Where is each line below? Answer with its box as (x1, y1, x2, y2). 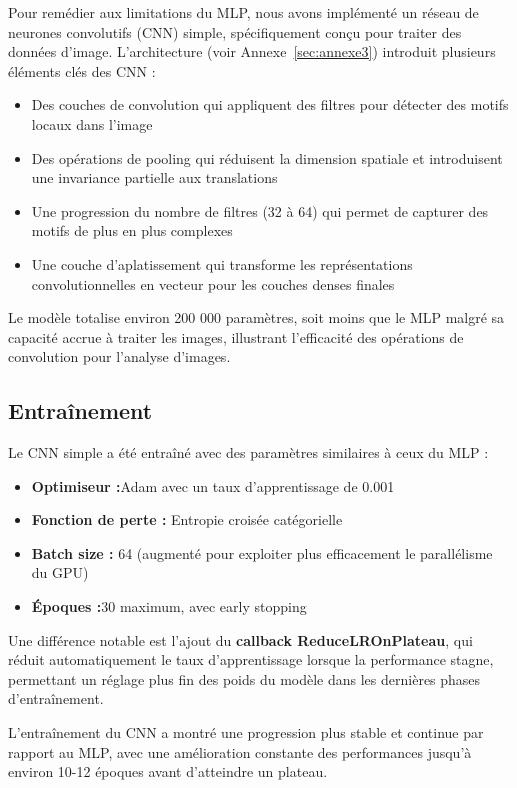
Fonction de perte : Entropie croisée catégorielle (31, 509, 343, 530)
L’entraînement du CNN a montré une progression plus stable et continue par (8, 722, 484, 743)
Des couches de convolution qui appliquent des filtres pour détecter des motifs (31, 94, 509, 115)
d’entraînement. (8, 688, 104, 709)
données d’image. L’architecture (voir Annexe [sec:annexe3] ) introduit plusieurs (8, 41, 496, 62)
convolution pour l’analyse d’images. (8, 346, 231, 367)
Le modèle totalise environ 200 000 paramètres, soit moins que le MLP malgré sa (8, 307, 505, 328)
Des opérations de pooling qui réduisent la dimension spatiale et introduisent (31, 147, 503, 168)
